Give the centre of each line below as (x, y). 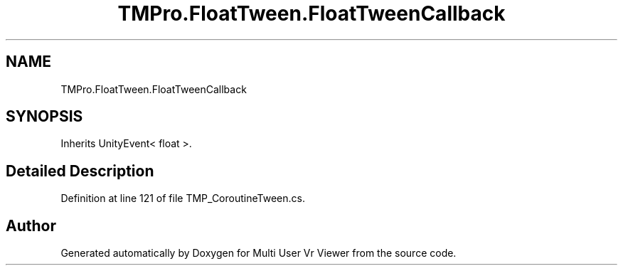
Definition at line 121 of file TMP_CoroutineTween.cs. (183, 198)
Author (31, 225)
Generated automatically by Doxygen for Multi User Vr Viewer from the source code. (259, 253)
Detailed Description (80, 171)
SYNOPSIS (44, 117)
